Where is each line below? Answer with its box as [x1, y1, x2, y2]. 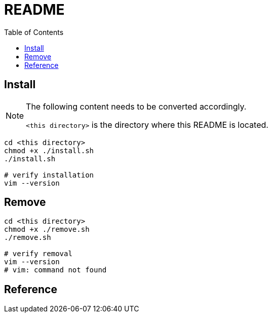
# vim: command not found [4, 266, 107, 274]
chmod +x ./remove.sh [4, 225, 90, 234]
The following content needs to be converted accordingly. [26, 101, 247, 112]
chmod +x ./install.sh [4, 146, 94, 155]
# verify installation [4, 170, 94, 179]
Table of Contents [4, 27, 64, 37]
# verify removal [4, 250, 72, 258]
